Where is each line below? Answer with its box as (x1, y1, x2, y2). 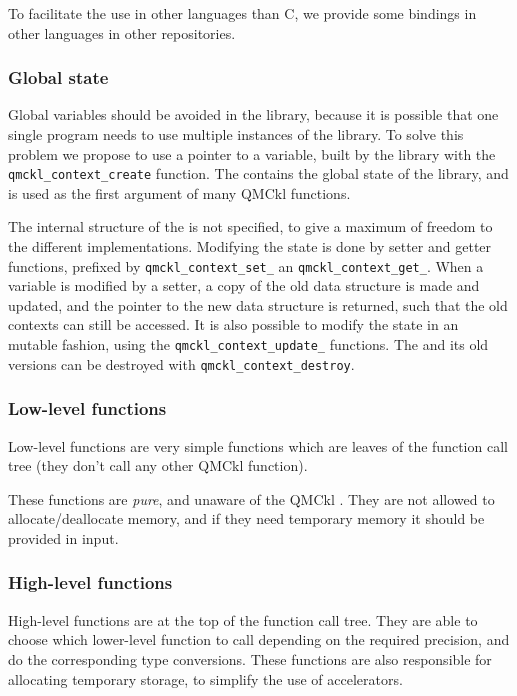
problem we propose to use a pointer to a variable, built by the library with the (8, 143, 496, 164)
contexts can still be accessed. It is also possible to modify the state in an (8, 314, 459, 335)
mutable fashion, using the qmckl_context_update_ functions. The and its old (8, 334, 489, 355)
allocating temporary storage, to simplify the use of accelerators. (8, 668, 403, 689)
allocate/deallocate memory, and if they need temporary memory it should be (8, 508, 485, 529)
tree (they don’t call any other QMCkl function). (8, 455, 308, 476)
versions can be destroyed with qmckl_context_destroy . (8, 353, 355, 374)
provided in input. (8, 527, 119, 548)
